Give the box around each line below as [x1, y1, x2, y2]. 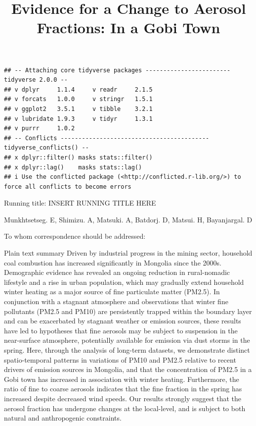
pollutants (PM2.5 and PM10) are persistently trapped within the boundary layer [4, 306, 252, 316]
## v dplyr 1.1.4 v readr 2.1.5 [4, 86, 153, 93]
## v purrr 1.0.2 [4, 125, 75, 132]
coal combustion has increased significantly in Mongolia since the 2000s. [4, 257, 221, 267]
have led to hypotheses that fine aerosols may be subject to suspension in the [4, 325, 238, 335]
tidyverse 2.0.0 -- [4, 76, 68, 84]
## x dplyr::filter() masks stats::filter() [4, 154, 153, 161]
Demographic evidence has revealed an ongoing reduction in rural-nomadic [4, 267, 230, 277]
